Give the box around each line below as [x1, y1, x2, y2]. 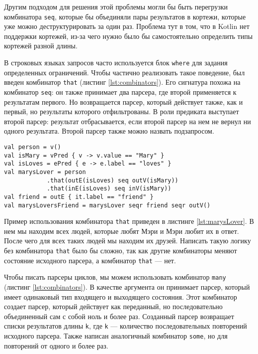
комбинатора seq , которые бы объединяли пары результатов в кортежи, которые [4, 11, 246, 21]
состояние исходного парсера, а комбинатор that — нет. [4, 255, 176, 265]
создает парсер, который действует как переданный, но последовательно [4, 301, 223, 312]
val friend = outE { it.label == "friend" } [4, 193, 154, 200]
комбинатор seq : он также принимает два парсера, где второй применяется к [4, 86, 237, 97]
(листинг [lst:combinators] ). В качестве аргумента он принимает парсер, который [4, 282, 250, 292]
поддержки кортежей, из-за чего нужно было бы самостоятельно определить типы [4, 30, 253, 41]
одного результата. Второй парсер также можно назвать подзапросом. [4, 126, 214, 136]
